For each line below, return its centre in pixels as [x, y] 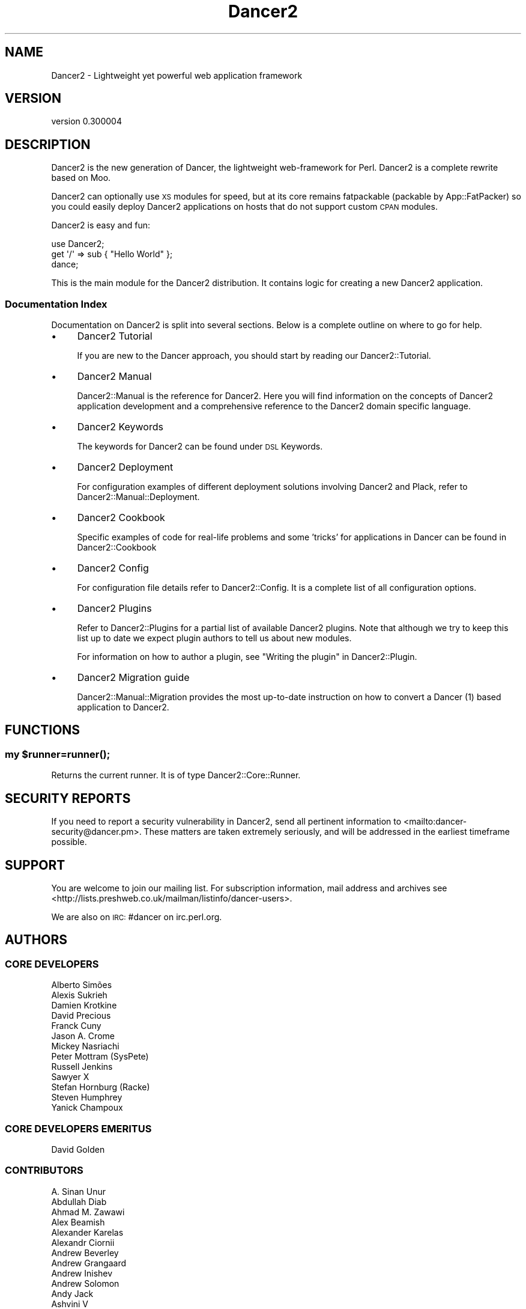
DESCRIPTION [48, 144]
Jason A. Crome [83, 1036]
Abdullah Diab [79, 1201]
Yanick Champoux [87, 1108]
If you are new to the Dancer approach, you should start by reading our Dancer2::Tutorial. [254, 356]
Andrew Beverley [85, 1253]
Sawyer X [70, 1077]
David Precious [81, 1016]
